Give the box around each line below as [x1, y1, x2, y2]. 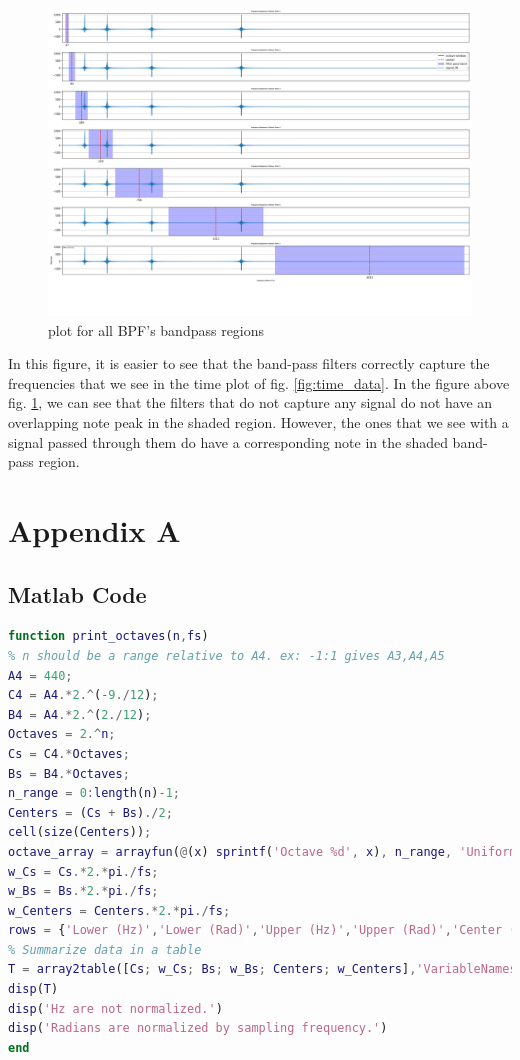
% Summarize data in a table [8, 942, 202, 957]
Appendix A [8, 510, 181, 550]
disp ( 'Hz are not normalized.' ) [8, 1001, 223, 1016]
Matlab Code [8, 578, 147, 609]
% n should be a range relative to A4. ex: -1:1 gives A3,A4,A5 [8, 648, 445, 663]
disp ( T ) [8, 982, 59, 997]
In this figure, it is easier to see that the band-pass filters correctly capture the [8, 353, 490, 374]
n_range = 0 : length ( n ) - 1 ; [8, 786, 180, 801]
